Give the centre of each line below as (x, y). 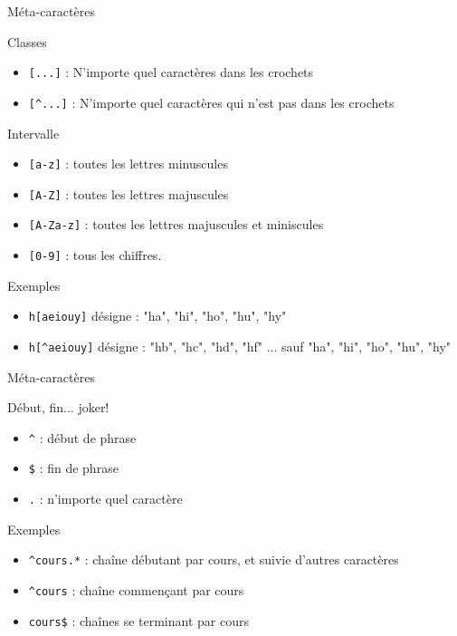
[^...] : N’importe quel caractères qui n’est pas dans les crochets (211, 102)
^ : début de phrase (82, 437)
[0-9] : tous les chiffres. (95, 255)
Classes (27, 41)
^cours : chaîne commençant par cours (136, 590)
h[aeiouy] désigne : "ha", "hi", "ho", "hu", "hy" (157, 316)
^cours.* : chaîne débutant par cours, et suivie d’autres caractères (214, 559)
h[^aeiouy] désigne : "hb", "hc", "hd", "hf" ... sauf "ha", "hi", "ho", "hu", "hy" (240, 346)
